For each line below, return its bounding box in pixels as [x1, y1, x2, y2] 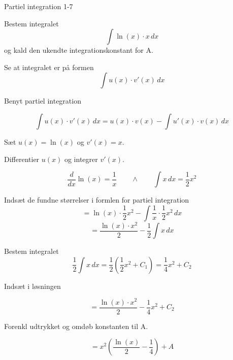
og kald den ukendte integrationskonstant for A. [4, 45, 153, 55]
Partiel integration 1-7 [4, 1, 73, 11]
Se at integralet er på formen [4, 61, 94, 72]
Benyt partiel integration [4, 95, 81, 106]
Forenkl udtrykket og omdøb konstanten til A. [4, 320, 148, 331]
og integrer [64, 153, 98, 164]
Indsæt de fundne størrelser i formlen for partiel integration [4, 194, 189, 205]
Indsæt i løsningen [4, 280, 61, 291]
